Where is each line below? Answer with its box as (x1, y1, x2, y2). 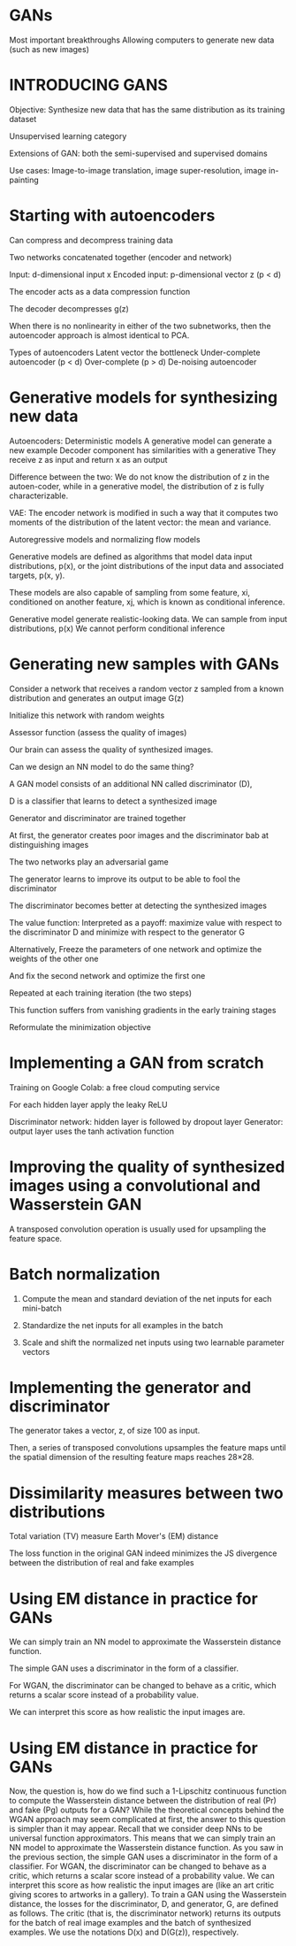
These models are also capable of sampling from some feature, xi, (9, 587, 250, 597)
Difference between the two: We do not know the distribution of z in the (9, 471, 269, 482)
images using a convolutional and (9, 1175, 261, 1196)
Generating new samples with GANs (9, 654, 280, 673)
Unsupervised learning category (9, 130, 127, 142)
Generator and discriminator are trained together (9, 812, 186, 823)
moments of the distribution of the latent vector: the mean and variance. (9, 517, 271, 527)
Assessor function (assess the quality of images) (9, 727, 187, 737)
